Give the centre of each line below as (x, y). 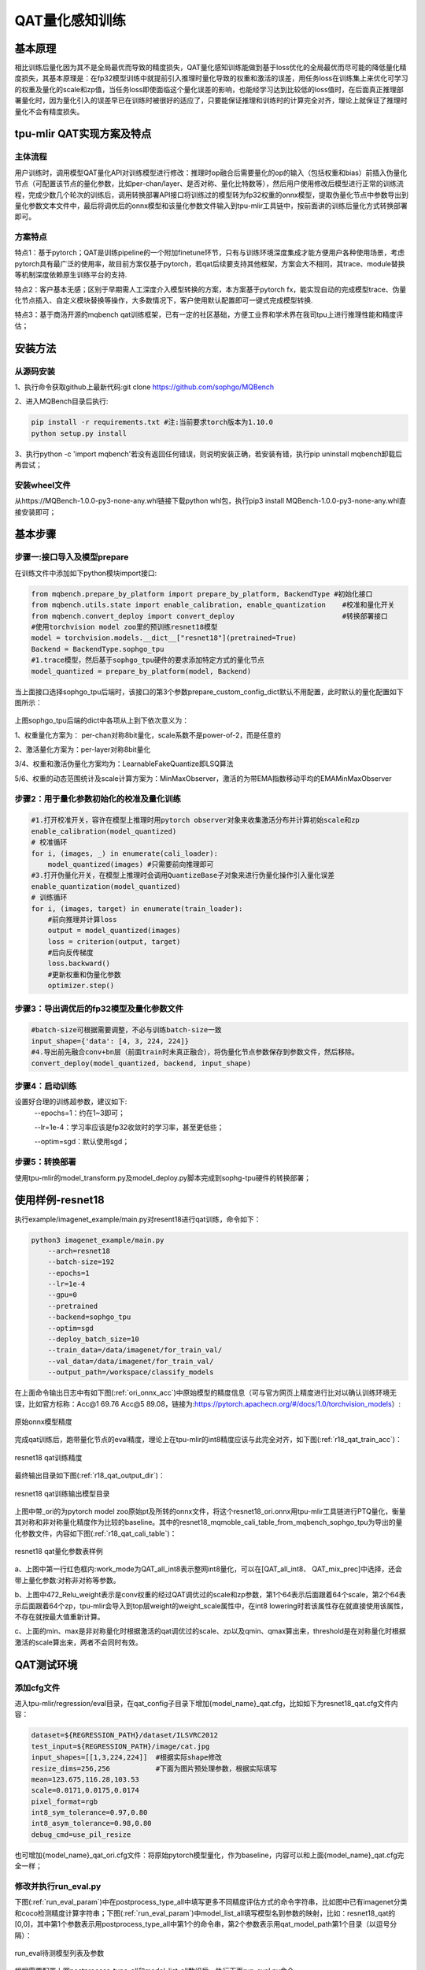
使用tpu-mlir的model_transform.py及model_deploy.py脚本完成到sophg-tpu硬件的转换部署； (163, 1177)
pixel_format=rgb (65, 1801)
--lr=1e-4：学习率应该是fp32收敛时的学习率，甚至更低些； (129, 1128)
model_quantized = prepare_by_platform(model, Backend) (141, 671)
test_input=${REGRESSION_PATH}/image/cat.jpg (120, 1746)
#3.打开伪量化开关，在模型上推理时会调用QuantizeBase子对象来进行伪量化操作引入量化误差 (183, 875)
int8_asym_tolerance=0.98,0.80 (92, 1823)
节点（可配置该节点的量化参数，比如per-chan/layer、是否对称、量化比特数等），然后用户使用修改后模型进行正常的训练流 (209, 184)
